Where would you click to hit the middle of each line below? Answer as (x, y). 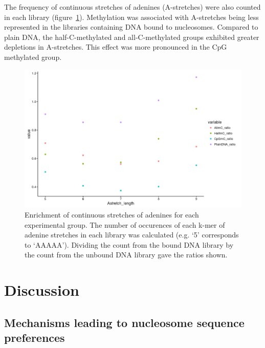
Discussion (42, 290)
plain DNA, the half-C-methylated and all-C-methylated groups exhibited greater (132, 37)
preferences (35, 338)
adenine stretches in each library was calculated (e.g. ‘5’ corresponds (132, 235)
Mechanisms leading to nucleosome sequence (124, 322)
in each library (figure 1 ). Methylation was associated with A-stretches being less (131, 17)
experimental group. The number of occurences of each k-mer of (125, 224)
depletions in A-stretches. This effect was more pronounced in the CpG (116, 47)
